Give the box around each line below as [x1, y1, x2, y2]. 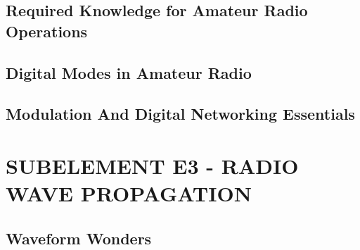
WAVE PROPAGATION [6, 179, 252, 208]
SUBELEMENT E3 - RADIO [6, 151, 299, 180]
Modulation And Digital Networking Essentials [6, 103, 355, 125]
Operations [6, 20, 88, 42]
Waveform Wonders [6, 227, 152, 249]
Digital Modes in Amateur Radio [6, 61, 252, 83]
